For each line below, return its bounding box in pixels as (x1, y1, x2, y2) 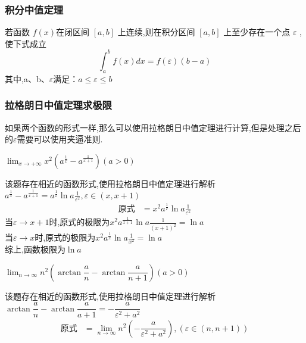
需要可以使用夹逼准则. (17, 133, 103, 145)
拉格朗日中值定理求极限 (5, 98, 112, 113)
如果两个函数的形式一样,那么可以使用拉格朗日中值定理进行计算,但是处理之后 (5, 121, 301, 133)
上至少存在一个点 (223, 26, 291, 38)
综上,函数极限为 (5, 243, 65, 255)
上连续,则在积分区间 (117, 26, 195, 38)
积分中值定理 (5, 2, 64, 17)
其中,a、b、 (5, 72, 49, 85)
